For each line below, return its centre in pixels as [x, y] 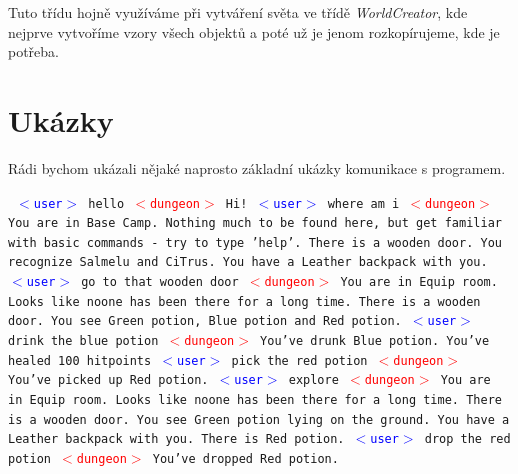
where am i [363, 203]
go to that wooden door [160, 282]
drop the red [467, 439]
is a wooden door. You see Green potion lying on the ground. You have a [259, 419]
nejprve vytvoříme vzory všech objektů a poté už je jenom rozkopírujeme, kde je [254, 31]
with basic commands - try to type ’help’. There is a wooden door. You [255, 242]
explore [313, 380]
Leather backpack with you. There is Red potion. [176, 439]
